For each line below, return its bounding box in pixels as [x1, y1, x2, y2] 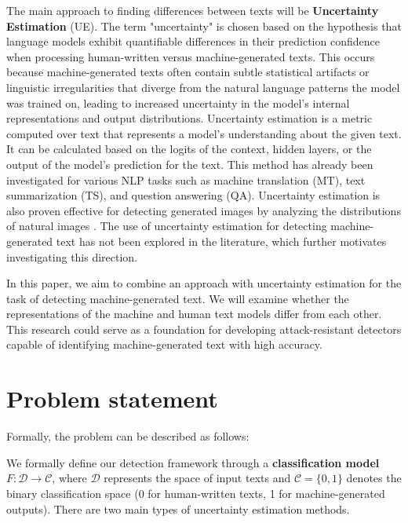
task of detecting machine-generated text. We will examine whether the [6, 290, 349, 306]
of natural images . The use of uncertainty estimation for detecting [6, 218, 327, 234]
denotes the [346, 470, 402, 486]
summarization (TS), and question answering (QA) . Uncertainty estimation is [6, 187, 381, 203]
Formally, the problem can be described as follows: [6, 428, 250, 444]
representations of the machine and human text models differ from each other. [6, 305, 382, 322]
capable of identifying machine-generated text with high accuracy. [6, 336, 322, 353]
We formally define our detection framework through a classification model [6, 454, 380, 470]
